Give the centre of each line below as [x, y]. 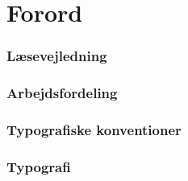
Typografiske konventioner [94, 129]
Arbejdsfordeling [62, 93]
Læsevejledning [57, 56]
